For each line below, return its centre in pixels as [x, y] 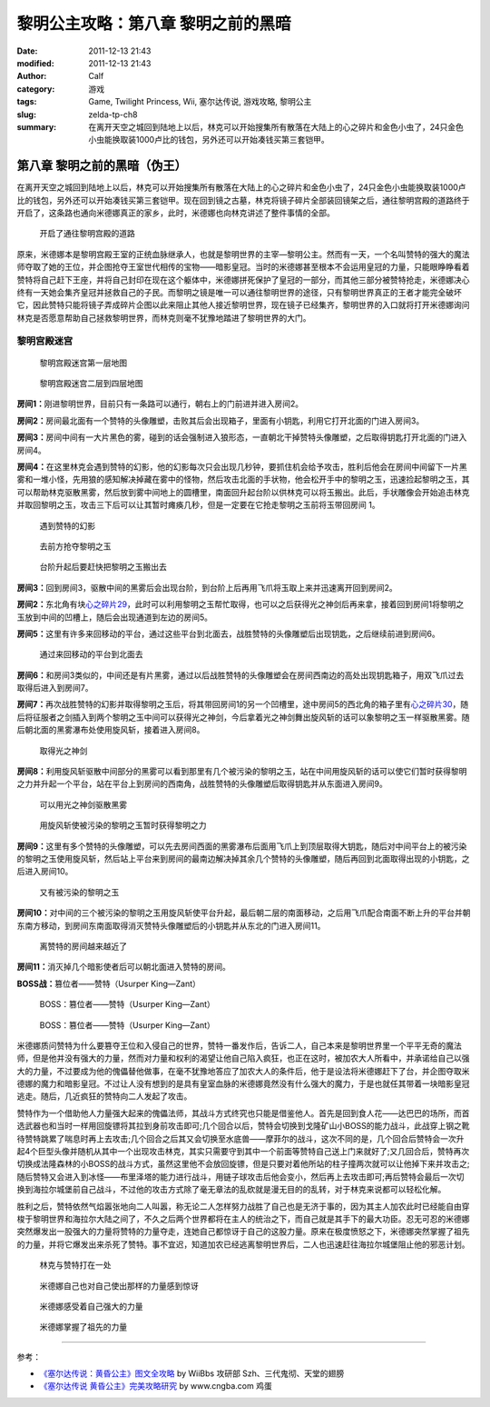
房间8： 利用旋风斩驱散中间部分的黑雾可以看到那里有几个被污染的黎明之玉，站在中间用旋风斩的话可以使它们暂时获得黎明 [242, 772]
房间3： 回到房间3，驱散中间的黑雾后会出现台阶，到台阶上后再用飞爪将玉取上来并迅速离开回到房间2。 [207, 587]
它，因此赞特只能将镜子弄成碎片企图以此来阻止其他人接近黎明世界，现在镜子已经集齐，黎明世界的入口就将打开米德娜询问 [243, 305]
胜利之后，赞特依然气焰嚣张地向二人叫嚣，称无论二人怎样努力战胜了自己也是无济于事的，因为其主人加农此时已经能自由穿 [243, 1206]
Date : [27, 51]
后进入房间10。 [45, 872]
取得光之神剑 [64, 751]
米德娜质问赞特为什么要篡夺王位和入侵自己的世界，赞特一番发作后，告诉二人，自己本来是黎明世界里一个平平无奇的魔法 [239, 1045]
